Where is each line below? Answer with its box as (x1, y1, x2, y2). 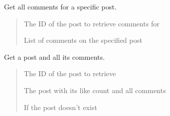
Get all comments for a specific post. (4, 1, 117, 11)
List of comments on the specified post (24, 35, 142, 45)
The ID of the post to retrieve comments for (24, 18, 160, 28)
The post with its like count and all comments (24, 85, 166, 95)
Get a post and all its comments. (4, 51, 105, 62)
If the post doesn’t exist (24, 102, 97, 112)
